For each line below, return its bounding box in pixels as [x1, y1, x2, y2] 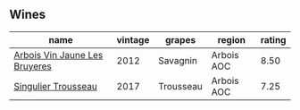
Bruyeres [13, 60, 52, 72]
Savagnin [158, 54, 198, 66]
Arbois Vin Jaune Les [13, 48, 104, 61]
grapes [164, 33, 196, 46]
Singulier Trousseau [13, 80, 98, 92]
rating [260, 33, 287, 46]
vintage [116, 33, 150, 46]
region [217, 33, 246, 46]
